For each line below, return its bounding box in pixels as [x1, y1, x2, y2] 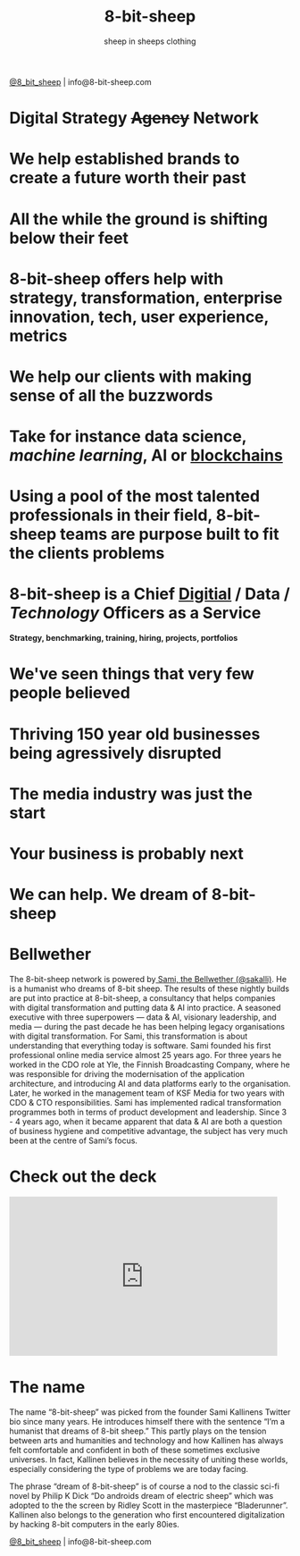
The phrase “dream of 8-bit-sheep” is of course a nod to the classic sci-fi [9, 1481, 279, 1492]
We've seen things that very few [9, 664, 254, 685]
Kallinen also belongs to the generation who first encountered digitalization [9, 1509, 286, 1520]
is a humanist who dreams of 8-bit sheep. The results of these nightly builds [9, 983, 290, 994]
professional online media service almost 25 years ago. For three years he [9, 1050, 282, 1061]
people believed [9, 683, 131, 703]
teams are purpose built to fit [59, 525, 279, 544]
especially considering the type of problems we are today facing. [9, 1463, 248, 1474]
